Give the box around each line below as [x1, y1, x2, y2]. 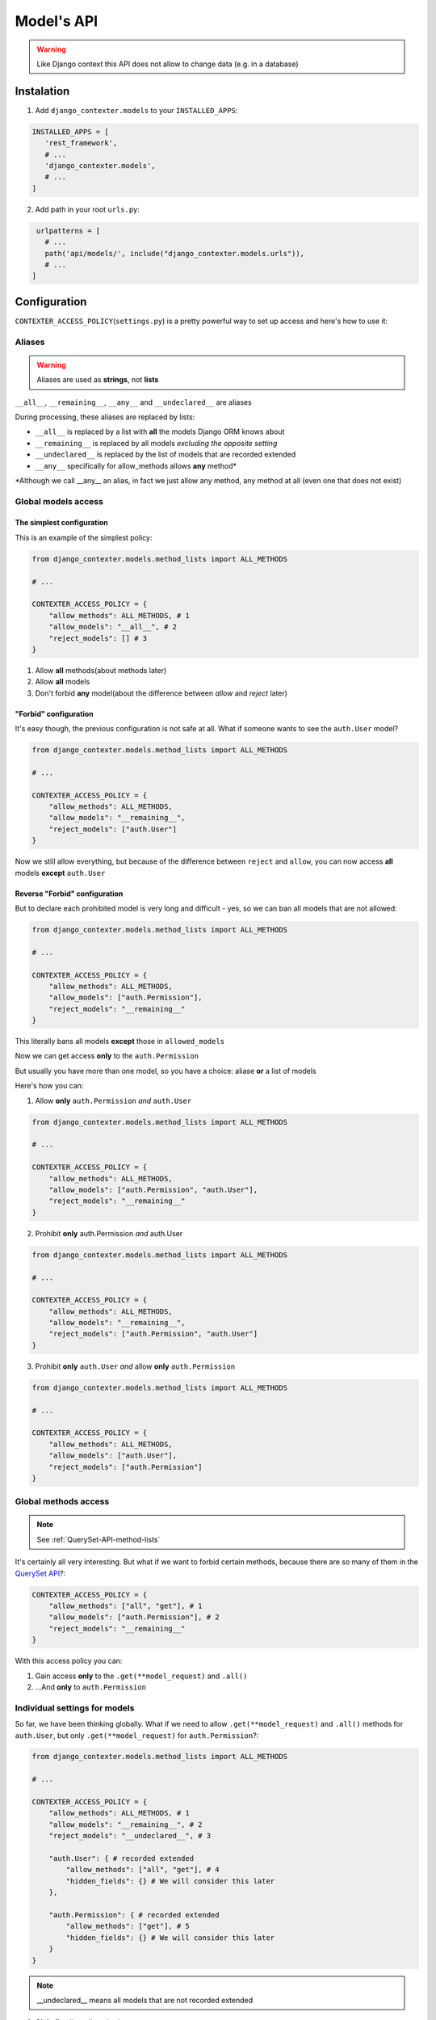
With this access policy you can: [15, 1656, 123, 1666]
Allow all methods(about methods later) [35, 665, 167, 675]
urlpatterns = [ [36, 226, 101, 235]
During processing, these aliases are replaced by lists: [15, 412, 195, 422]
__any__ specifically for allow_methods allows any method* [35, 461, 237, 470]
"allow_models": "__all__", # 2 [48, 622, 178, 632]
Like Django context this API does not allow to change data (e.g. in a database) [36, 59, 299, 69]
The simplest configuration [15, 518, 108, 528]
